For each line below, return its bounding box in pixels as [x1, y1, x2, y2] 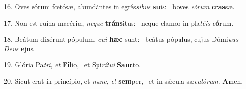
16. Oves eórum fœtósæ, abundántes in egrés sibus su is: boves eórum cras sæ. [4, 1, 235, 11]
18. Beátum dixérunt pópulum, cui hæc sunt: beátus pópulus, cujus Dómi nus [4, 34, 238, 44]
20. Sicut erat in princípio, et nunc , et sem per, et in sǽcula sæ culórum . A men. [4, 75, 243, 86]
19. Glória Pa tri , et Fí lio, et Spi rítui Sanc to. [4, 59, 141, 70]
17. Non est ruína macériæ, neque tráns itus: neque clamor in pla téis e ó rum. [4, 17, 234, 28]
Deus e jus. [4, 43, 35, 53]
